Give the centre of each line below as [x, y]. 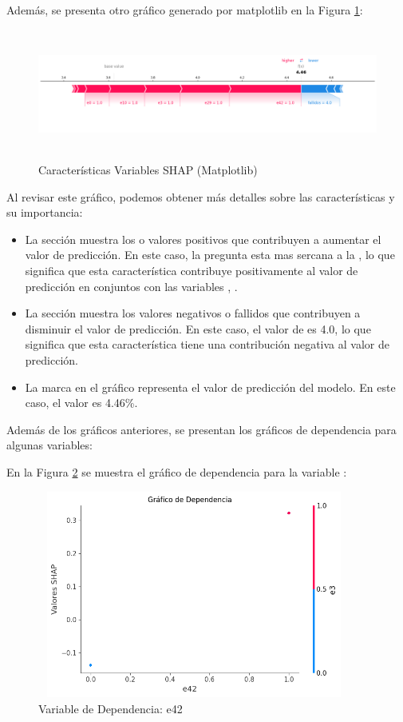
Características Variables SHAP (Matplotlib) [148, 170]
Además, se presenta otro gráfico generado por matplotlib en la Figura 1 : [185, 10]
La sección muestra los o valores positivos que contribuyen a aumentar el [203, 239]
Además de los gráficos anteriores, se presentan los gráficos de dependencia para [201, 429]
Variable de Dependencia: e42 [111, 708]
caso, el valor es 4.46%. [81, 403]
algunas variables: [49, 445]
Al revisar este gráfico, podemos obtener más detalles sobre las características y [201, 196]
